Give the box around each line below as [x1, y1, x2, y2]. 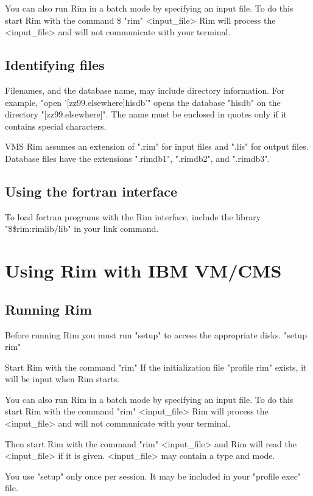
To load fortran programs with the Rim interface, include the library [5, 210, 261, 223]
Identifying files [5, 55, 105, 74]
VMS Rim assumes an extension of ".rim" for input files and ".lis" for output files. [5, 140, 309, 153]
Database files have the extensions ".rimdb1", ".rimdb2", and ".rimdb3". [5, 152, 270, 164]
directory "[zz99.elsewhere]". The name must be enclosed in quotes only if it [5, 108, 287, 121]
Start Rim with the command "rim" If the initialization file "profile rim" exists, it [5, 360, 307, 373]
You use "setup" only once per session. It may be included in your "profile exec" [5, 469, 301, 482]
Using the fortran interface [5, 181, 177, 200]
